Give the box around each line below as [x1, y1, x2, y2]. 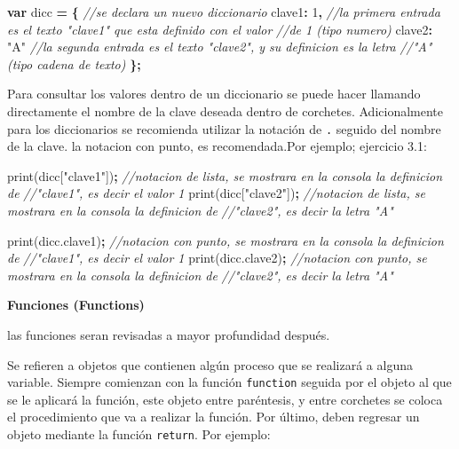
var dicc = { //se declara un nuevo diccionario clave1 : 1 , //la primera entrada [7, 3, 440, 20]
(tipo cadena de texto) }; [7, 54, 141, 73]
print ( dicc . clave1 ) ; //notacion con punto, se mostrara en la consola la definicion [7, 231, 444, 249]
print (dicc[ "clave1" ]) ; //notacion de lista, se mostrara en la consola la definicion [7, 166, 443, 185]
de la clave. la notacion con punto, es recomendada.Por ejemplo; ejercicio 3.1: [7, 137, 427, 155]
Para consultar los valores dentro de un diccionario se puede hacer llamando [7, 84, 421, 103]
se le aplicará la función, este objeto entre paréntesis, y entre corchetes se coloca [7, 390, 443, 408]
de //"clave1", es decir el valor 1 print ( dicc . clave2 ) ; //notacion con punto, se [7, 248, 427, 267]
